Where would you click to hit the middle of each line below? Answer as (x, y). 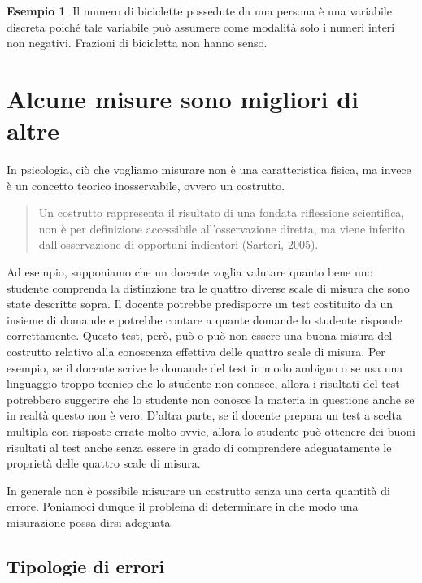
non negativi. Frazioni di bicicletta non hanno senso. (137, 43)
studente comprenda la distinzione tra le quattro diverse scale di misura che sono (208, 287)
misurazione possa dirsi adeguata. (90, 522)
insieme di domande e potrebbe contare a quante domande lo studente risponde (204, 319)
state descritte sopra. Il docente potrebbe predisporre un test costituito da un (200, 304)
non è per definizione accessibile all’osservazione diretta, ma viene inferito (222, 228)
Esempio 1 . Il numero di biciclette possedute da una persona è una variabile (199, 11)
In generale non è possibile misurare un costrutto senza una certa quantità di (198, 490)
